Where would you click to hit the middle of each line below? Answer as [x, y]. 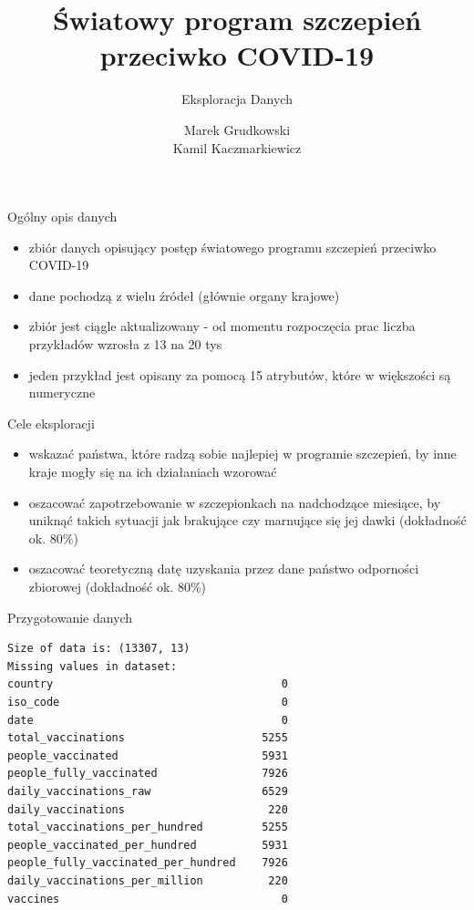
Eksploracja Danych [237, 99]
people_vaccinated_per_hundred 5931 [148, 845]
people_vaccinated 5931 [148, 755]
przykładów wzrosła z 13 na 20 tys [125, 344]
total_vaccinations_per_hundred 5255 [148, 827]
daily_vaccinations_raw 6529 [148, 791]
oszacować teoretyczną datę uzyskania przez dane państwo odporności [224, 569]
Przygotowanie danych [70, 617]
